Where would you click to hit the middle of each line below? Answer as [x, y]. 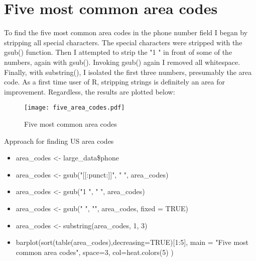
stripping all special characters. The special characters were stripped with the [123, 42]
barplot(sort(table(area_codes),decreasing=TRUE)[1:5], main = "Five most [132, 242]
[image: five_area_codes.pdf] [75, 108]
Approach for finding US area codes [59, 141]
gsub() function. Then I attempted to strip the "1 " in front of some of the [118, 52]
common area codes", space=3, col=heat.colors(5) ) [95, 252]
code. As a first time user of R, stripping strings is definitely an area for [115, 82]
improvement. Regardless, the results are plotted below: [90, 91]
